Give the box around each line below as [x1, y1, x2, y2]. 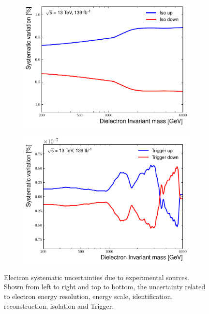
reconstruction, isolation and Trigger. [4, 300, 114, 311]
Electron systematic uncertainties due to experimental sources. [4, 272, 189, 282]
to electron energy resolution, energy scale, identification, [4, 291, 173, 301]
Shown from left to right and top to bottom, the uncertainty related [4, 282, 206, 292]
